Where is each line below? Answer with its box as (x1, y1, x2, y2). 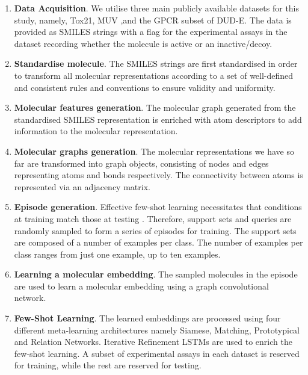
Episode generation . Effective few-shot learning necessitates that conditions (14, 200, 302, 213)
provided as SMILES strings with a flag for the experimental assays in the (14, 25, 288, 38)
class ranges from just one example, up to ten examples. (14, 247, 221, 260)
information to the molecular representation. (14, 125, 178, 137)
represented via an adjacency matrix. (14, 180, 150, 193)
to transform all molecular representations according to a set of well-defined (14, 69, 294, 81)
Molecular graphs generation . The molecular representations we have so (14, 144, 295, 157)
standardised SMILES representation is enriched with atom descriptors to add (14, 113, 302, 125)
